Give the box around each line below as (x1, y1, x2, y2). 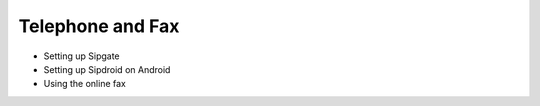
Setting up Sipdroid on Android (43, 63, 171, 75)
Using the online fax (43, 78, 127, 90)
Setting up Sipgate (43, 50, 120, 62)
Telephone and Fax (18, 15, 180, 37)
